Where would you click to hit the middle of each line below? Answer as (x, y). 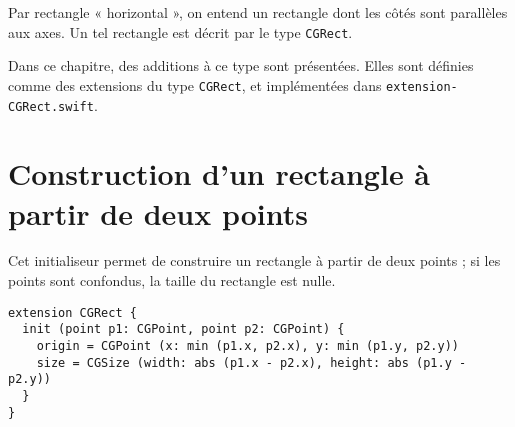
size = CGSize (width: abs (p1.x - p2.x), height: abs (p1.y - (251, 362)
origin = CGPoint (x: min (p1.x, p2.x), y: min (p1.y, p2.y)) (248, 345)
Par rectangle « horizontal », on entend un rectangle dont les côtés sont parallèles (258, 12)
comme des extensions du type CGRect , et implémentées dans (195, 84)
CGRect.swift (51, 106)
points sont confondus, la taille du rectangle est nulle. (172, 280)
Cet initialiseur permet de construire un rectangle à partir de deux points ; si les (254, 260)
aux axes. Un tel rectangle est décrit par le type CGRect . (180, 31)
